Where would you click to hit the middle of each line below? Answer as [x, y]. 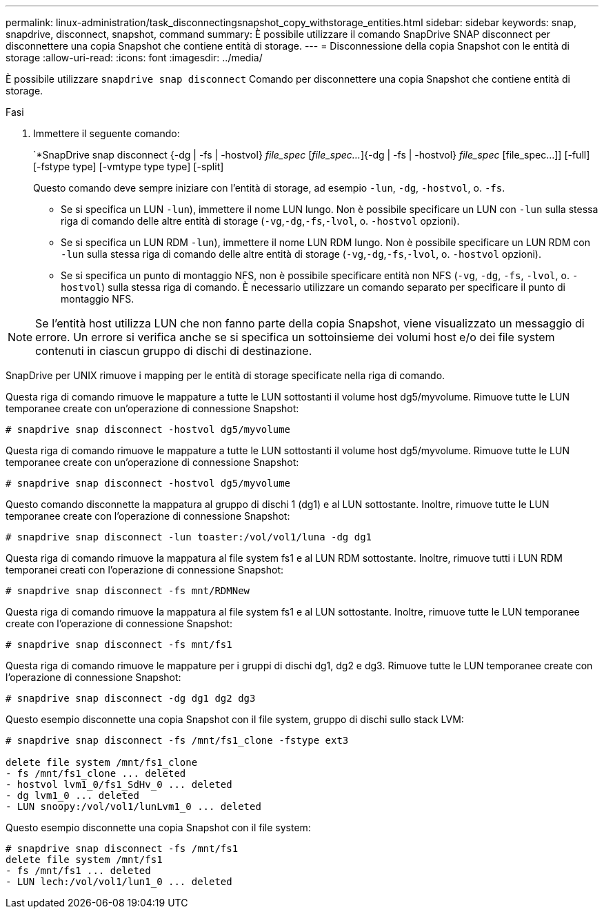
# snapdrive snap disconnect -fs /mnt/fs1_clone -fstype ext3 [177, 740]
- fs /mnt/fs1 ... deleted [78, 871]
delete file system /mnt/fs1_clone [102, 762]
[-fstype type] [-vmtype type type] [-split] [129, 166]
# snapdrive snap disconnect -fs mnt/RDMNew [128, 591]
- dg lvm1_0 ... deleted [72, 795]
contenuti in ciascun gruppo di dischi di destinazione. [174, 351]
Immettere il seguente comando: [107, 133]
